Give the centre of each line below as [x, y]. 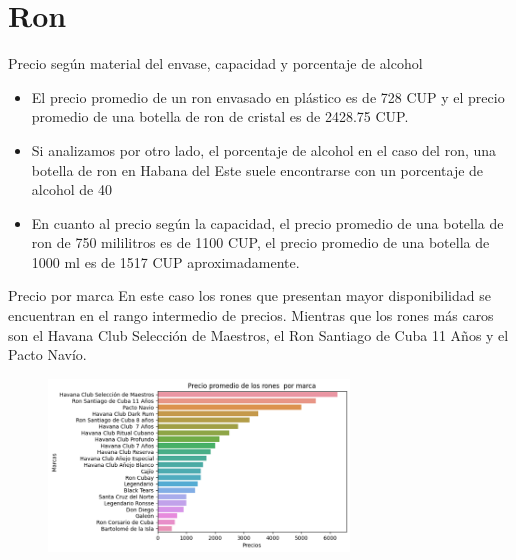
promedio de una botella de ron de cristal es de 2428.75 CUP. [220, 116]
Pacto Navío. [47, 354]
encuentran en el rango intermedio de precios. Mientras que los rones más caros [251, 315]
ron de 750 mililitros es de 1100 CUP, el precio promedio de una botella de [260, 242]
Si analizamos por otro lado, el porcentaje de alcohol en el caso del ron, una [264, 149]
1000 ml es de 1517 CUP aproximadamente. [165, 261]
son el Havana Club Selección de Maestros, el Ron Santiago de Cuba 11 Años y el [258, 334]
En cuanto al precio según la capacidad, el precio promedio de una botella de [267, 222]
